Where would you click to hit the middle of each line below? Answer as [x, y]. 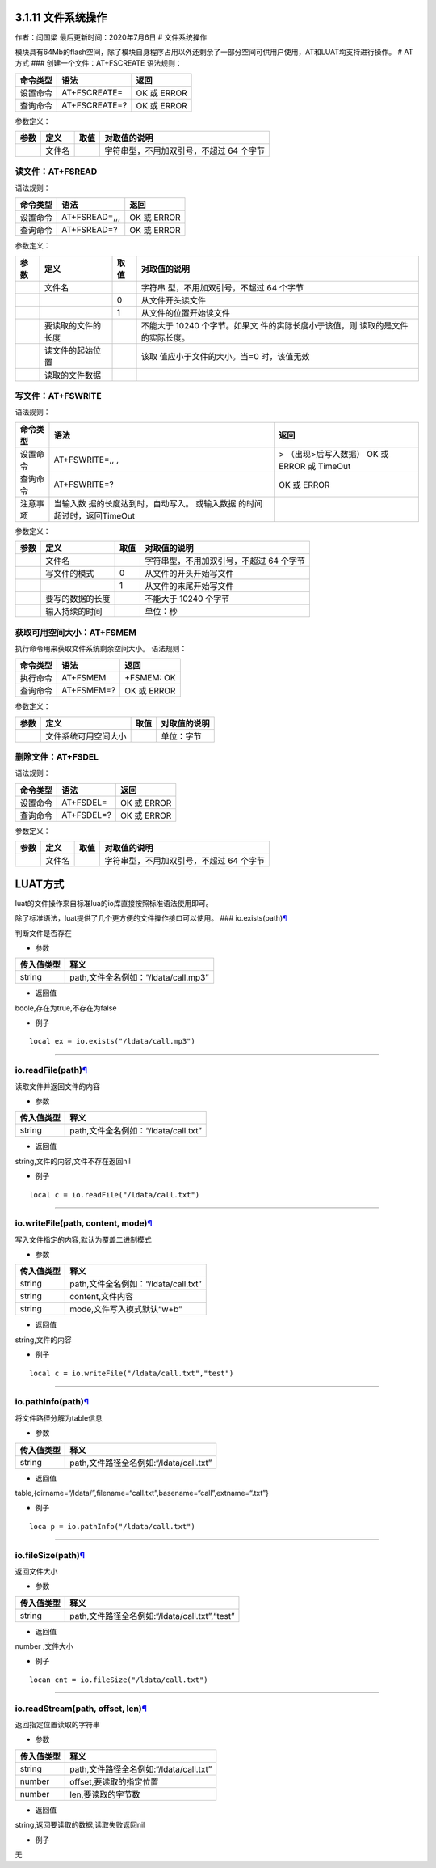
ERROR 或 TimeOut [315, 466]
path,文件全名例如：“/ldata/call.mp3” [139, 977]
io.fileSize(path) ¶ [50, 1555]
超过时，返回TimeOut [94, 515]
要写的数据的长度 [78, 599]
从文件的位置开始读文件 [185, 313]
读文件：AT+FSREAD [56, 172]
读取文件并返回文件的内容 [57, 1086]
